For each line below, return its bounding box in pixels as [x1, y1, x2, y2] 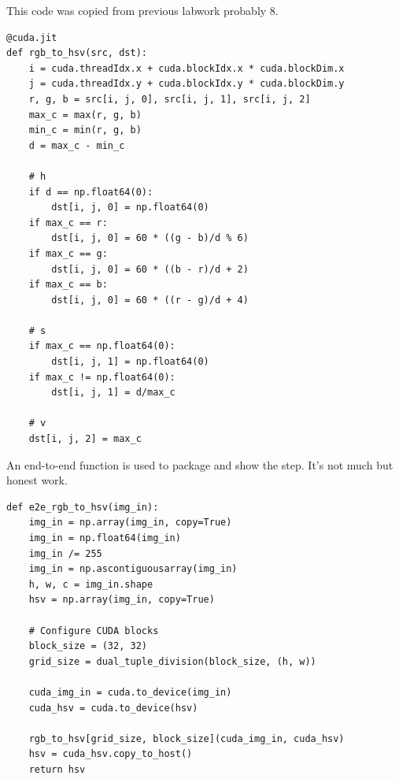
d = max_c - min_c [28, 139, 125, 151]
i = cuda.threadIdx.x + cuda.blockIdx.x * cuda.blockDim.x [28, 62, 345, 74]
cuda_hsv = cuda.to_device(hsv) [28, 702, 198, 714]
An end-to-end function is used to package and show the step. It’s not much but [6, 456, 393, 473]
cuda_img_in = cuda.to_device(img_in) [28, 686, 232, 698]
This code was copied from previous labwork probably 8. [6, 2, 279, 18]
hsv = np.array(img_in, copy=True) [28, 594, 215, 606]
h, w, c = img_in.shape [28, 578, 153, 590]
